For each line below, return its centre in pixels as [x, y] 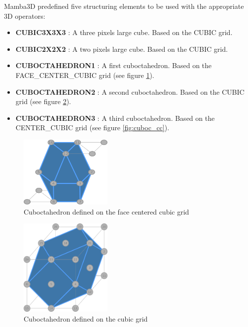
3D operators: [25, 16]
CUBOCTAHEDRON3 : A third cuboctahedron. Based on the [115, 118]
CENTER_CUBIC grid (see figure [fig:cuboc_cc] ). [92, 127]
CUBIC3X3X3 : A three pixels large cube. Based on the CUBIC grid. [124, 32]
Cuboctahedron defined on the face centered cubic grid [106, 211]
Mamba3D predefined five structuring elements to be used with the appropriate [124, 6]
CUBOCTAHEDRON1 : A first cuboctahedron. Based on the [114, 65]
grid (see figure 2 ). [43, 101]
